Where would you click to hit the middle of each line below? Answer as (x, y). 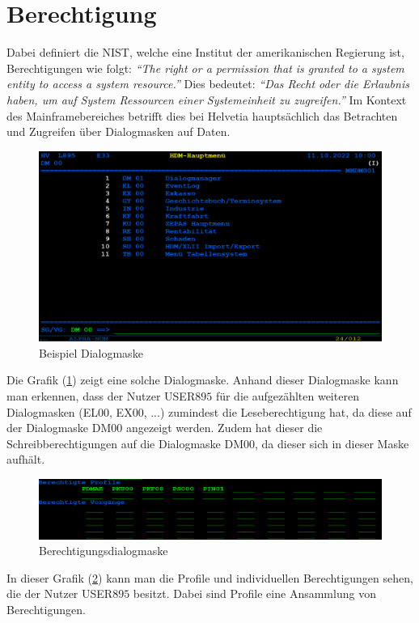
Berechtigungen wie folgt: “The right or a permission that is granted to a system (205, 68)
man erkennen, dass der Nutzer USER (101, 396)
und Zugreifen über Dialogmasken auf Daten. (119, 131)
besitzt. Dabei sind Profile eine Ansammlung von (254, 593)
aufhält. (26, 459)
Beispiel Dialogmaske (91, 352)
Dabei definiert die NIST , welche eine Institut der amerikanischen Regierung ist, (205, 52)
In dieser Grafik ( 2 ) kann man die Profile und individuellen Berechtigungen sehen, (210, 577)
